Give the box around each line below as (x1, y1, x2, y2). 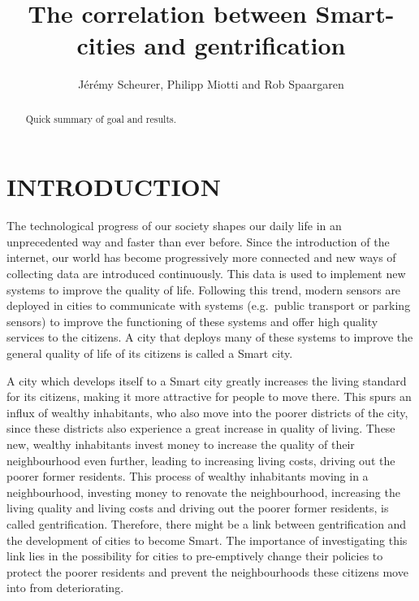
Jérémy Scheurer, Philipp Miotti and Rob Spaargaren (78, 76, 344, 93)
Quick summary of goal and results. (25, 111, 177, 125)
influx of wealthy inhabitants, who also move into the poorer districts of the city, (6, 403, 408, 420)
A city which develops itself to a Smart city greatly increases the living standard (6, 372, 407, 389)
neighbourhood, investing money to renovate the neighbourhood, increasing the (6, 483, 400, 500)
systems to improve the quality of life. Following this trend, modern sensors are (6, 281, 401, 298)
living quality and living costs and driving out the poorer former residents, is (6, 499, 389, 516)
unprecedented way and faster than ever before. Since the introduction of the (6, 233, 390, 250)
